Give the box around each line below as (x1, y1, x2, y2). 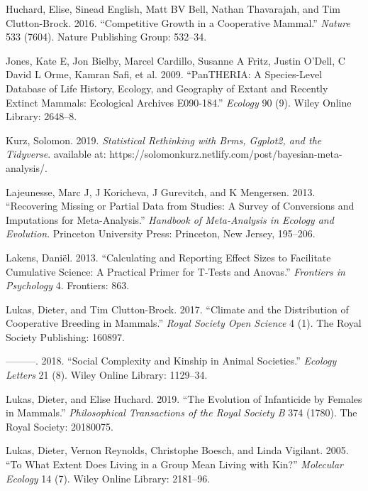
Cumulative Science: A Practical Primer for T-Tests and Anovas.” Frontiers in (6, 264, 345, 279)
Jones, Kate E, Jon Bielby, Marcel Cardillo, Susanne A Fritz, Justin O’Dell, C (6, 53, 345, 68)
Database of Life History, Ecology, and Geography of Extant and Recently (6, 80, 328, 95)
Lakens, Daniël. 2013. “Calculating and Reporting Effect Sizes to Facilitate (6, 249, 331, 264)
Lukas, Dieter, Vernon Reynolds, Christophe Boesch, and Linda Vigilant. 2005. (6, 443, 349, 458)
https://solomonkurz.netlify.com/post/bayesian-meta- (109, 146, 342, 161)
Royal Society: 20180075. (6, 419, 113, 433)
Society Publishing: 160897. (6, 329, 125, 344)
